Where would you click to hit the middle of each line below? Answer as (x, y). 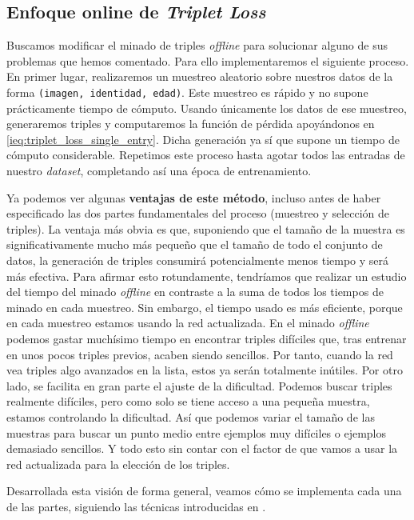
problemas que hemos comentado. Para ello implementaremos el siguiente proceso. (208, 60)
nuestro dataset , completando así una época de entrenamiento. (159, 171)
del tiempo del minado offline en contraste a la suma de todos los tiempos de (195, 292)
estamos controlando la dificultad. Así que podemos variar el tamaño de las (191, 416)
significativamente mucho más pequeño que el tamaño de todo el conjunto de (195, 244)
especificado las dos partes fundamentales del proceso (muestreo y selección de (198, 213)
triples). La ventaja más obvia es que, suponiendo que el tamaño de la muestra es (206, 228)
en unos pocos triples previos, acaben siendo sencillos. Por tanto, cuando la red (200, 354)
